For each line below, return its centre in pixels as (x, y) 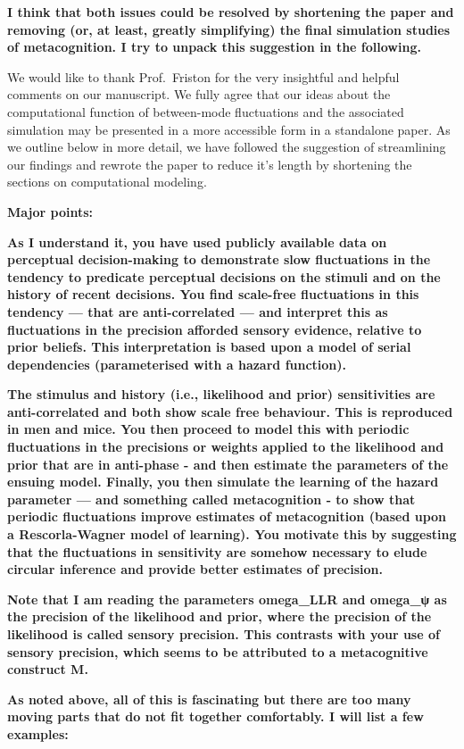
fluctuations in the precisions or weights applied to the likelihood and (226, 447)
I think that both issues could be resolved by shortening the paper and (231, 12)
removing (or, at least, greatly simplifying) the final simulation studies (229, 29)
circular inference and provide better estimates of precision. (195, 569)
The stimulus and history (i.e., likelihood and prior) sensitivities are (221, 394)
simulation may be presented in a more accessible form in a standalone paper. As (229, 129)
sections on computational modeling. (107, 182)
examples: (38, 733)
